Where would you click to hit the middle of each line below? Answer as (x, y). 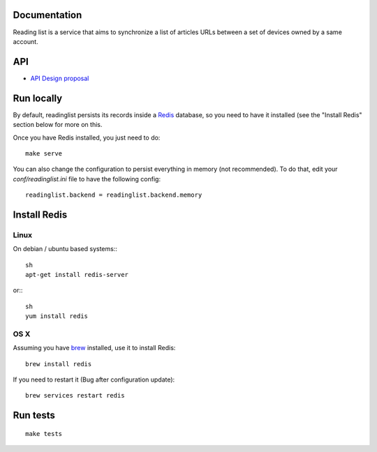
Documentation (47, 15)
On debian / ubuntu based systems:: (65, 249)
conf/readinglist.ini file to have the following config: (87, 179)
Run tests (34, 415)
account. (25, 41)
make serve (44, 153)
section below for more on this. (58, 125)
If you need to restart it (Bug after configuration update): (94, 379)
